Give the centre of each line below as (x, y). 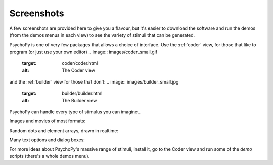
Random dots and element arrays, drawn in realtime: (64, 130)
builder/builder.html (82, 93)
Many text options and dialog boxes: (47, 140)
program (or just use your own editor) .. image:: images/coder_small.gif (83, 52)
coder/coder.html (80, 63)
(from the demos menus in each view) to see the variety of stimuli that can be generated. (102, 35)
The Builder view (79, 100)
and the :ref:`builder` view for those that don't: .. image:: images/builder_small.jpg (94, 81)
